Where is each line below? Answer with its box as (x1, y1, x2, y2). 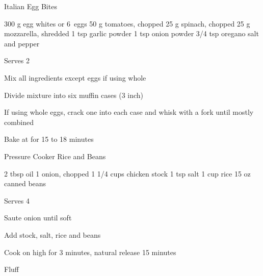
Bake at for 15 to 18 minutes (4, 134, 94, 144)
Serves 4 (4, 195, 30, 206)
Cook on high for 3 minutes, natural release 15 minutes (4, 246, 176, 257)
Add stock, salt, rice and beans (4, 229, 101, 240)
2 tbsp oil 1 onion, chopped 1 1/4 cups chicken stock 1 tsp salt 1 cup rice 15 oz (4, 168, 251, 179)
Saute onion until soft (4, 212, 72, 223)
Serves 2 (4, 55, 30, 66)
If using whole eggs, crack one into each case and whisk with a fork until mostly (4, 107, 254, 117)
